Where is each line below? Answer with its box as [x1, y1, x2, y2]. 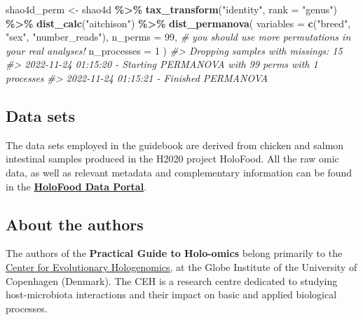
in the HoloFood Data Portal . [6, 179, 147, 193]
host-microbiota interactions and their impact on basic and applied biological [6, 287, 337, 302]
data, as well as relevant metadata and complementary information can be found [6, 165, 352, 179]
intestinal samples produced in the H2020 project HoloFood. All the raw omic [6, 151, 339, 166]
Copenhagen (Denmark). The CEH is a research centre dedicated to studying [6, 273, 338, 288]
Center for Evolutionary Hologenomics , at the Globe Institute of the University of [6, 259, 357, 274]
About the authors [6, 213, 144, 235]
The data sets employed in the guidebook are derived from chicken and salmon [6, 137, 344, 152]
